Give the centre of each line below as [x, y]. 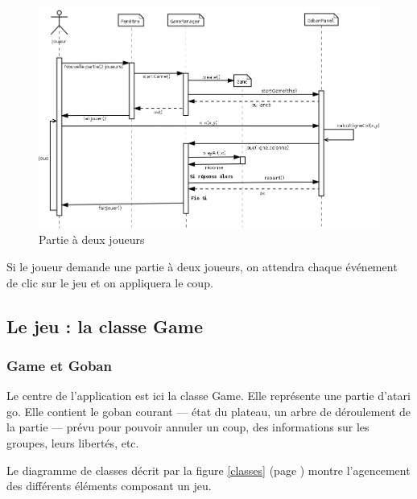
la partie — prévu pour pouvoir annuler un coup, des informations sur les [188, 427]
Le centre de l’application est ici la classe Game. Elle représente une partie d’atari [208, 396]
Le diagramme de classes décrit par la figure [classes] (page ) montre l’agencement [208, 470]
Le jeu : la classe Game [105, 326]
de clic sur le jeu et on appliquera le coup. [110, 282]
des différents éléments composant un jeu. [109, 486]
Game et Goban [59, 365]
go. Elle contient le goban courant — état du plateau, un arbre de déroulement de [209, 411]
